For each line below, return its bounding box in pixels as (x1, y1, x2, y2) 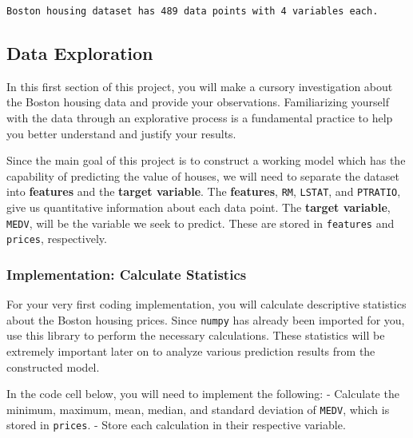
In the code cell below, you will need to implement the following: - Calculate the (6, 385, 399, 402)
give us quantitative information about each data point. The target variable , (6, 199, 391, 216)
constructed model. (6, 358, 100, 375)
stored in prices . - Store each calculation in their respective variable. (6, 416, 346, 433)
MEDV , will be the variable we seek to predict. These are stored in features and (6, 214, 395, 231)
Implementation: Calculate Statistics (6, 264, 247, 284)
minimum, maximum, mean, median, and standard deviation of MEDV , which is (6, 400, 390, 417)
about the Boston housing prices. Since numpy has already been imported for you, (6, 311, 405, 328)
